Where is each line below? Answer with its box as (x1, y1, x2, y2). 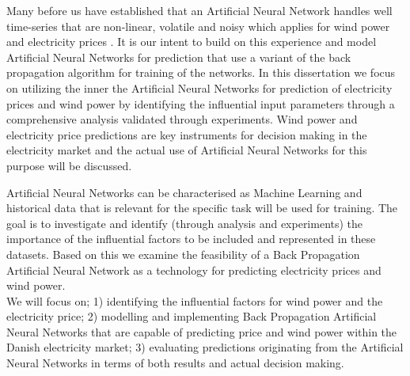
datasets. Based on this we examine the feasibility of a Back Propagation (6, 245, 360, 262)
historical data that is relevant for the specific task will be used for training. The (6, 199, 398, 216)
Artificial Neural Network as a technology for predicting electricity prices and (6, 261, 382, 278)
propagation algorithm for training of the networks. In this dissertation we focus (6, 64, 396, 81)
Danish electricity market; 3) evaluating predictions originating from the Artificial (6, 339, 404, 355)
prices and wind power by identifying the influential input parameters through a (6, 95, 395, 112)
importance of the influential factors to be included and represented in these (6, 230, 376, 247)
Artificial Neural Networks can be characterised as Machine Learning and (6, 184, 363, 200)
